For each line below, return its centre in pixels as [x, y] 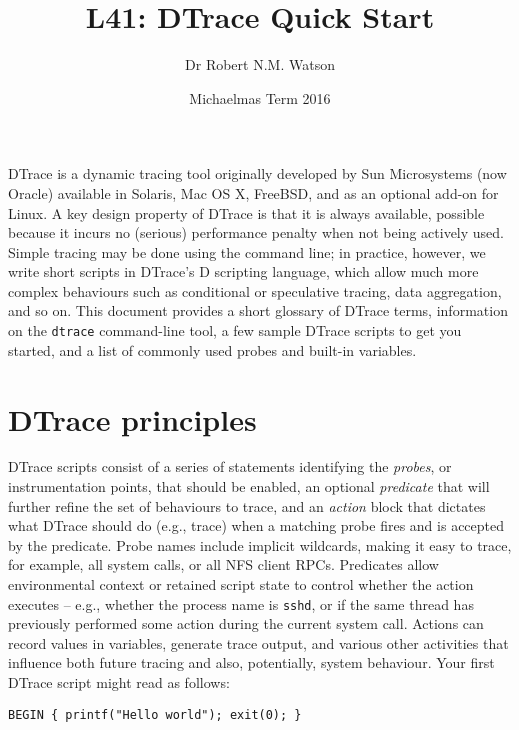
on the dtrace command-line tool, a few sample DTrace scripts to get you [235, 330]
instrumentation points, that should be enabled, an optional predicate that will [249, 486]
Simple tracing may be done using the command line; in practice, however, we [247, 251]
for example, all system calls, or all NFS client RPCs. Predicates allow [223, 564]
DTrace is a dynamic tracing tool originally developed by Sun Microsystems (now [257, 173]
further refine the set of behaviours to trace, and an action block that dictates [247, 505]
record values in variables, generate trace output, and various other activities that [258, 642]
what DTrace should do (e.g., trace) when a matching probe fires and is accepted [256, 525]
